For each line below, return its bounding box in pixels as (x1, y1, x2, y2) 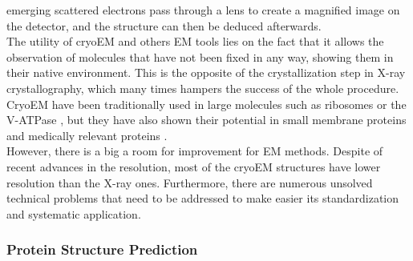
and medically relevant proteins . (6, 126, 168, 143)
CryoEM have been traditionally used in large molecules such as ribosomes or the (6, 95, 407, 112)
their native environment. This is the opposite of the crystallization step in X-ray (6, 64, 406, 81)
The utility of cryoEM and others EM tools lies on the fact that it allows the (6, 33, 384, 50)
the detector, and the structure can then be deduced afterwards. (6, 17, 322, 34)
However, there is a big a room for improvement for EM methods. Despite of (6, 143, 383, 159)
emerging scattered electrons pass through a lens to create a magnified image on (6, 2, 400, 18)
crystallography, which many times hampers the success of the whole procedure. (6, 79, 399, 96)
